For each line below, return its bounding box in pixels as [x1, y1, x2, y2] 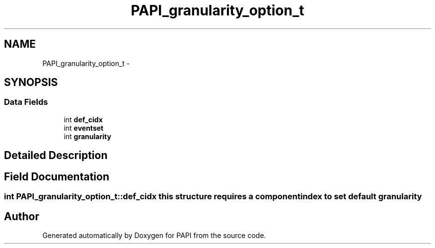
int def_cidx [64, 115, 103, 124]
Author [4, 210, 39, 223]
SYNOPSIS [4, 76, 58, 89]
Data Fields [4, 97, 48, 107]
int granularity [64, 132, 111, 141]
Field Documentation [4, 170, 109, 183]
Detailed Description [4, 149, 108, 162]
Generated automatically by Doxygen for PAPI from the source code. [42, 231, 266, 240]
